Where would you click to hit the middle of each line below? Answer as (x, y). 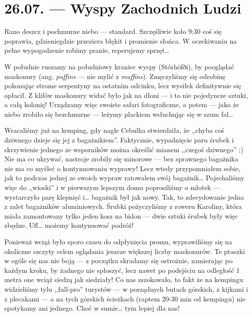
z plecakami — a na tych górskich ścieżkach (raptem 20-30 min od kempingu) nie (125, 298)
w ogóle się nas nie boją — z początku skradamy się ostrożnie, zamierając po (119, 261)
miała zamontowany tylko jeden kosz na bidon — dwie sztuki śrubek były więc (121, 215)
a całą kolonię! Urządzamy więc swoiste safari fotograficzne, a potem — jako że (122, 104)
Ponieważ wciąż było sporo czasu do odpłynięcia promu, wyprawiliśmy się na (118, 241)
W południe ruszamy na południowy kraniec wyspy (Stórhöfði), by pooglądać (119, 66)
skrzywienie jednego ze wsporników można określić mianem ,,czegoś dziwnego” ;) (124, 149)
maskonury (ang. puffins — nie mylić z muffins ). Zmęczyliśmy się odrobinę (115, 76)
